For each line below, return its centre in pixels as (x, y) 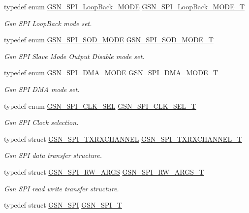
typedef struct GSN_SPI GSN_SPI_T (63, 205)
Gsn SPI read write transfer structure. (62, 188)
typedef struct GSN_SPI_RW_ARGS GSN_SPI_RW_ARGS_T (104, 171)
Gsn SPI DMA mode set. (42, 89)
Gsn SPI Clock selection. (41, 122)
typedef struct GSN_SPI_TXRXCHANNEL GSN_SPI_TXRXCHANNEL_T (123, 138)
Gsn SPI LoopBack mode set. (48, 23)
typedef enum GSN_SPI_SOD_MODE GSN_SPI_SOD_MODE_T (109, 40)
